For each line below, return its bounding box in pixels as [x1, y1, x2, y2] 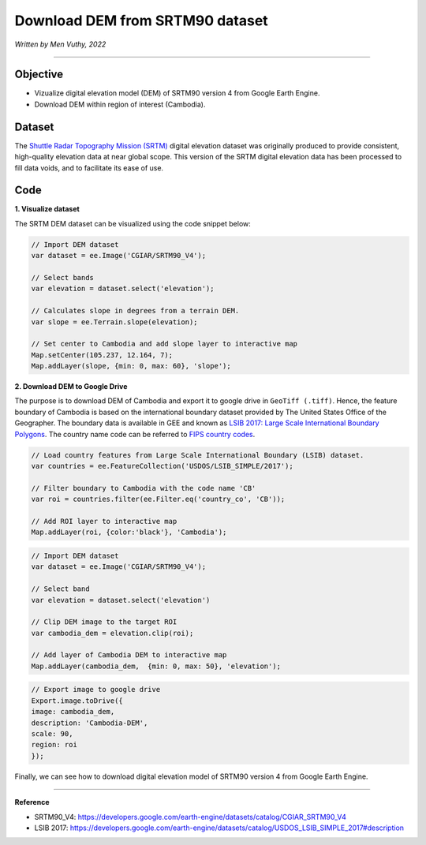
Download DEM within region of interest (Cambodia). [34, 99, 206, 109]
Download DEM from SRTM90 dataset [14, 12, 268, 29]
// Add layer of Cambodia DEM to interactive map [31, 651, 227, 660]
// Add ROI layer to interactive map [31, 517, 177, 525]
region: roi [31, 740, 78, 750]
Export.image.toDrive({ [31, 696, 124, 705]
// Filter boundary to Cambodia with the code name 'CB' [31, 484, 256, 492]
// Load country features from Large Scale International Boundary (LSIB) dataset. [31, 451, 364, 459]
